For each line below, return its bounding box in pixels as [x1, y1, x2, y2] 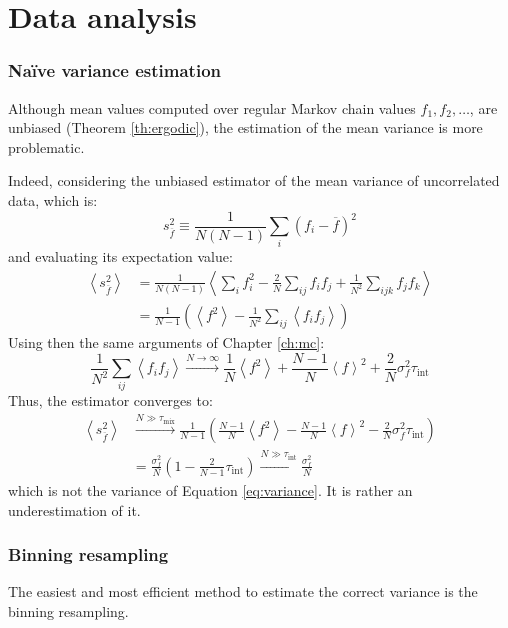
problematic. [8, 136, 85, 157]
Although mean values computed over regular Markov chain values [8, 97, 416, 118]
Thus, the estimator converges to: [8, 390, 213, 411]
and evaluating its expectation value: [8, 246, 233, 267]
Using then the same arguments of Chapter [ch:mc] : [8, 332, 325, 353]
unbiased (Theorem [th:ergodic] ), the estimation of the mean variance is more [8, 117, 483, 138]
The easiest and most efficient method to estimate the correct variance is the [8, 581, 478, 602]
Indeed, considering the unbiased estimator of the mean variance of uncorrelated [8, 170, 500, 191]
